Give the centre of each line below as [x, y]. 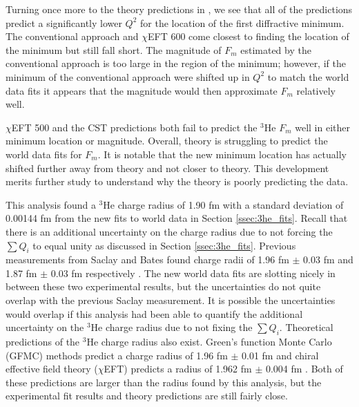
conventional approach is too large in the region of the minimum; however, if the [176, 63]
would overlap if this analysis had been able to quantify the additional [154, 313]
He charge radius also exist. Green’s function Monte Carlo [209, 342]
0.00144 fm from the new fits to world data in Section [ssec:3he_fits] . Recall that [177, 218]
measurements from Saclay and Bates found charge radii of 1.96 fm [147, 259]
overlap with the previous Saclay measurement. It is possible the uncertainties [171, 300]
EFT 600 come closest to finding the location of [248, 36]
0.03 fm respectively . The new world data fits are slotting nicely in [193, 273]
